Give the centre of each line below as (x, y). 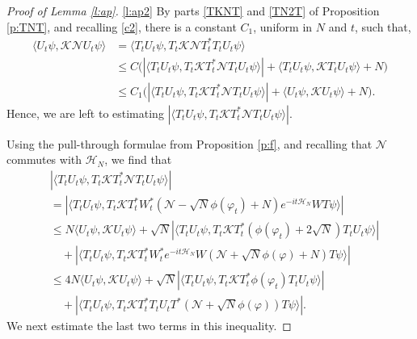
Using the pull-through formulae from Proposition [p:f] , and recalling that (190, 143)
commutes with (44, 159)
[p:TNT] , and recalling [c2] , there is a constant (122, 26)
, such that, (383, 26)
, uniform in (283, 26)
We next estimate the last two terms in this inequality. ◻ (149, 326)
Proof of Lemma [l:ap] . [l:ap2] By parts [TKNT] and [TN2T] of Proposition (193, 10)
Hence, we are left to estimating (85, 113)
